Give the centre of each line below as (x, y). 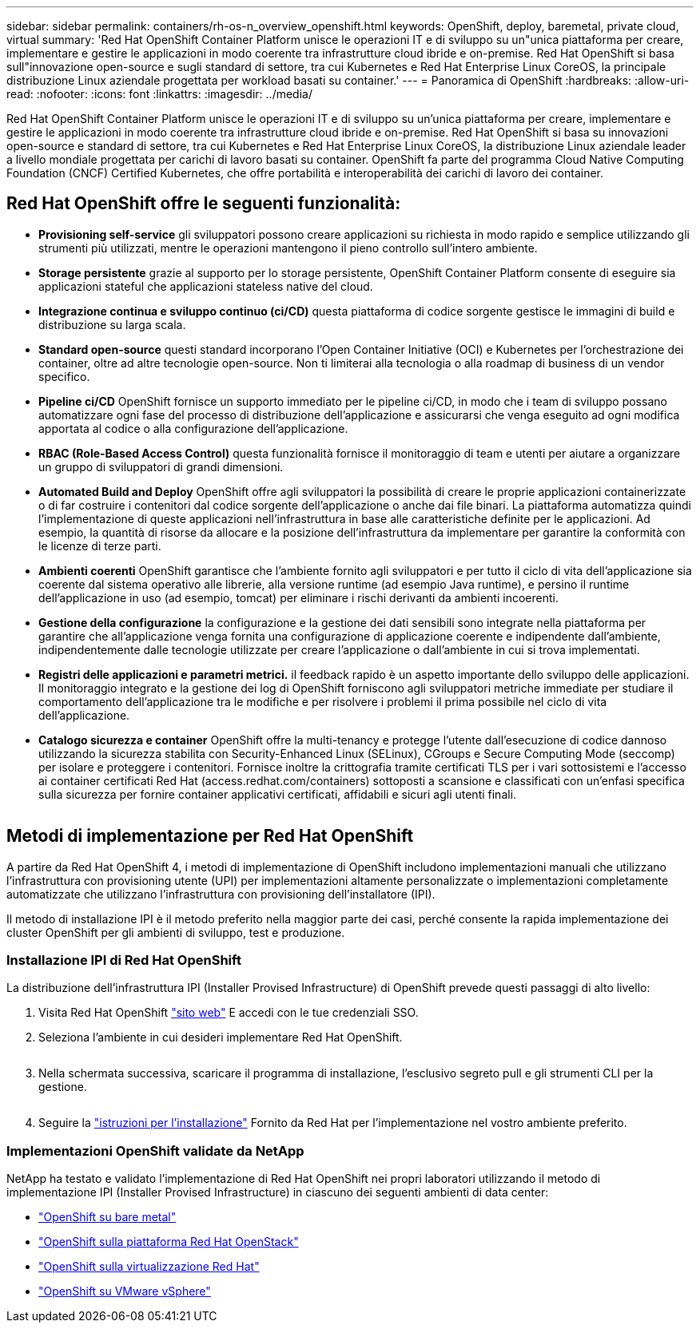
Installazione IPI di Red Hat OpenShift (124, 960)
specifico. (64, 376)
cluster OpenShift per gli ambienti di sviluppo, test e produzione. (176, 932)
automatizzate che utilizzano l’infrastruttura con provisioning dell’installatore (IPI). (221, 894)
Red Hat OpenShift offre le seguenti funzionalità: (204, 204)
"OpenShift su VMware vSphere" (125, 1291)
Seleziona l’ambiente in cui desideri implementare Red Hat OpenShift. (221, 1037)
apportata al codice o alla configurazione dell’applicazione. (193, 428)
